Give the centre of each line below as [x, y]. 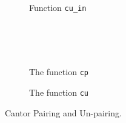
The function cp [59, 72]
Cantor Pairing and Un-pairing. [63, 112]
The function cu [59, 92]
